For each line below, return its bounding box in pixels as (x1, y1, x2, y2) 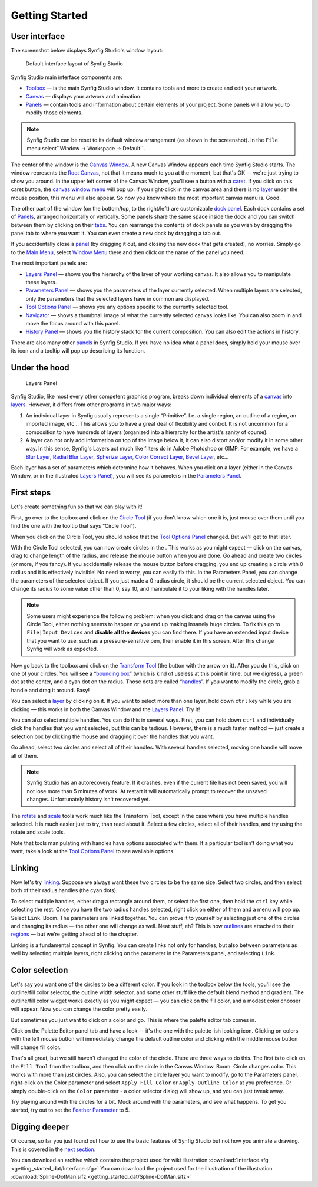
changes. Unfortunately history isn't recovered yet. (26, 796, 150, 803)
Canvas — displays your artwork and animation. (25, 93, 142, 100)
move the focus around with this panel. (25, 320, 120, 327)
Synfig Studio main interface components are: (11, 74, 122, 81)
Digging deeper (11, 1122, 69, 1132)
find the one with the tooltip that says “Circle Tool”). (11, 522, 137, 530)
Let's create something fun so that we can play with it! (11, 503, 143, 510)
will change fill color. (11, 1044, 61, 1051)
